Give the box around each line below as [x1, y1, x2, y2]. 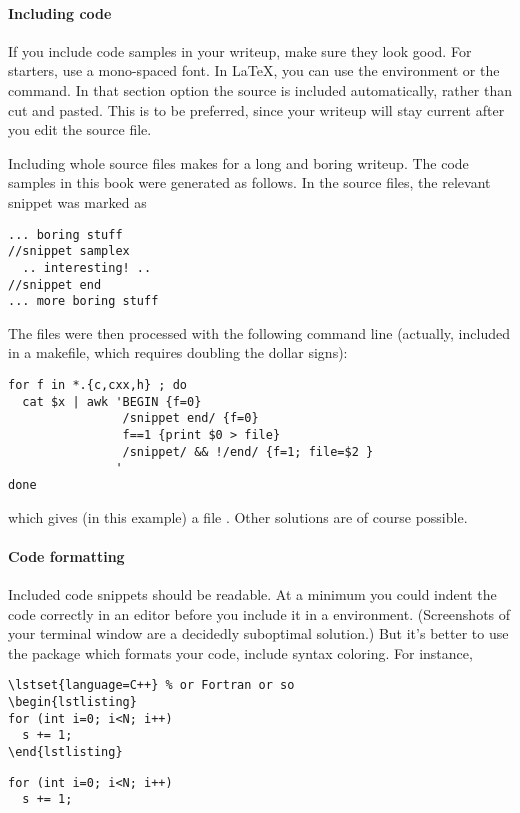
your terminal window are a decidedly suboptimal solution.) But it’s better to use [8, 623, 509, 644]
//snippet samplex [8, 244, 130, 259]
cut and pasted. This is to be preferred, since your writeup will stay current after [8, 99, 505, 120]
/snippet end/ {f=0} [122, 411, 259, 426]
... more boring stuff [8, 294, 159, 309]
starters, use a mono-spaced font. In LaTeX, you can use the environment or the [8, 60, 500, 81]
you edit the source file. [8, 119, 152, 140]
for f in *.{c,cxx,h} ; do [8, 378, 187, 393]
